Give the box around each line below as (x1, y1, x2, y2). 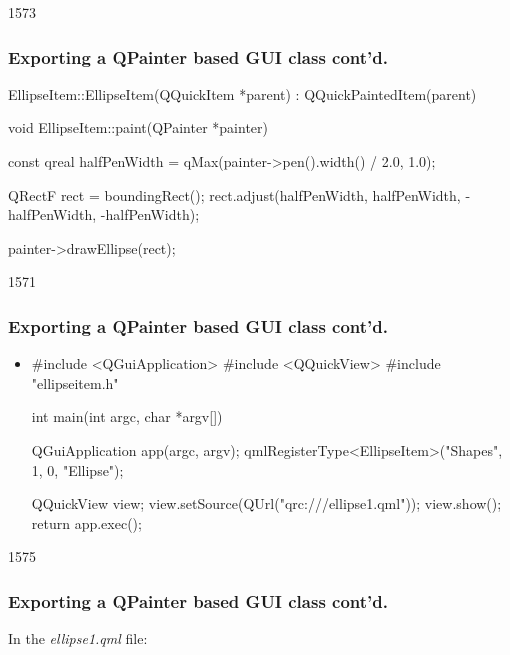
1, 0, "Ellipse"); (31, 459, 124, 480)
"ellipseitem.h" (31, 372, 119, 393)
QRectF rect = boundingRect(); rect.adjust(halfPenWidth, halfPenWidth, (8, 184, 461, 205)
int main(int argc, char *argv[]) (31, 406, 223, 427)
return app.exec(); (31, 512, 142, 533)
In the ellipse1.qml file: (8, 628, 148, 649)
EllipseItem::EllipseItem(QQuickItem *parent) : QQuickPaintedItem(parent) (8, 83, 477, 104)
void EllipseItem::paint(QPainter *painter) (8, 117, 268, 138)
